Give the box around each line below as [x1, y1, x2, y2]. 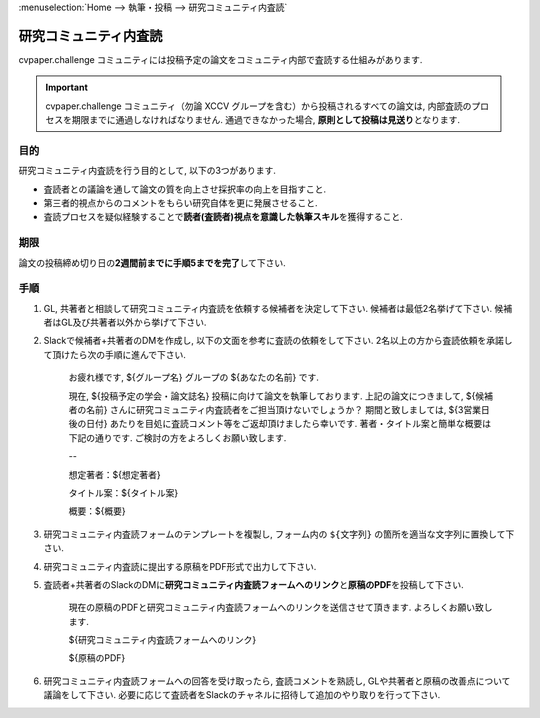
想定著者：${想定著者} [68, 468, 161, 480]
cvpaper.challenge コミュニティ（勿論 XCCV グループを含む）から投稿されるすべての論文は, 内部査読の [45, 100, 472, 112]
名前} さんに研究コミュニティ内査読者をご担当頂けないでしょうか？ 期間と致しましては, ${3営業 [85, 404, 482, 416]
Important [45, 81, 89, 94]
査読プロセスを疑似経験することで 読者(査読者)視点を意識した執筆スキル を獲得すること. [43, 211, 404, 223]
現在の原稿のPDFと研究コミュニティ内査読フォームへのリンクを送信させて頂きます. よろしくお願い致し [68, 601, 494, 614]
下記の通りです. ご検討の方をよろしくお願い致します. [68, 431, 287, 444]
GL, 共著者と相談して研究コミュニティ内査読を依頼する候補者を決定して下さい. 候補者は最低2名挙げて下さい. [43, 302, 493, 314]
